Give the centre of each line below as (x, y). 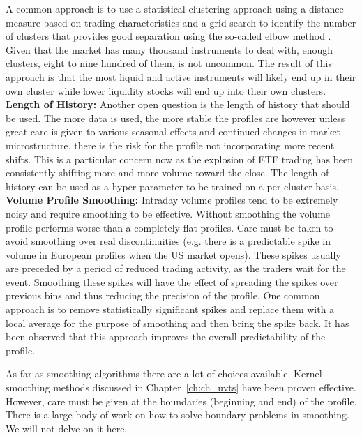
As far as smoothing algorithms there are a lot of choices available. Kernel (164, 373)
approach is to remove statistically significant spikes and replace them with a (170, 309)
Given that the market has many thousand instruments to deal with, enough (169, 49)
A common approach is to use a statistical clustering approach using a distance (175, 8)
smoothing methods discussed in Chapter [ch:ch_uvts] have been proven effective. (181, 387)
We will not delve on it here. (67, 428)
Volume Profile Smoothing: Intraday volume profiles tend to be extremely (172, 200)
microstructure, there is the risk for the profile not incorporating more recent (170, 145)
